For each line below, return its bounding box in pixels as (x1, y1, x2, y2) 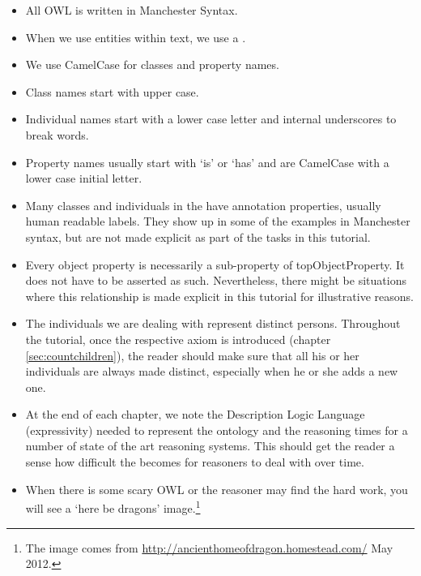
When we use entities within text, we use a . (25, 28, 246, 45)
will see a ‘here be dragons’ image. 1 (25, 497, 201, 516)
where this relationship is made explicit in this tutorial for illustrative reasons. (25, 287, 414, 304)
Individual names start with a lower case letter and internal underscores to (25, 110, 397, 127)
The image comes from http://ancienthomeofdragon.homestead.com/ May (25, 539, 393, 556)
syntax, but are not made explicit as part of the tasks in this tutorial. (25, 228, 371, 245)
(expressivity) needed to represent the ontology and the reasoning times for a (25, 421, 408, 438)
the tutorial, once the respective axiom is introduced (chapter (25, 330, 331, 347)
